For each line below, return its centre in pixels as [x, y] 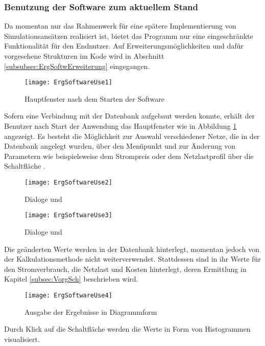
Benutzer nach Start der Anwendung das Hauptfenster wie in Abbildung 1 [121, 126]
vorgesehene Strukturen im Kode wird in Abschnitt [84, 56]
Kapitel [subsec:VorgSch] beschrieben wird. [71, 279]
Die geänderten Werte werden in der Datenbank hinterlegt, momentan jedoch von [132, 249]
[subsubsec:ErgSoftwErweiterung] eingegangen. [77, 66]
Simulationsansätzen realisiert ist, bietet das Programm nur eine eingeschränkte [129, 36]
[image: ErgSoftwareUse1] [68, 83]
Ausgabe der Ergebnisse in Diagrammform [91, 312]
